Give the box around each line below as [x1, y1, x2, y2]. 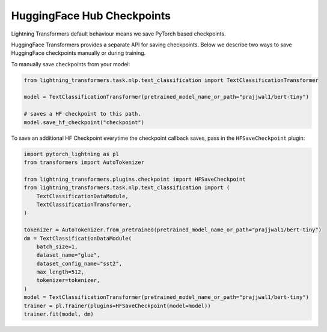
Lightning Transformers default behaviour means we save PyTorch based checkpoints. [11, 30, 226, 37]
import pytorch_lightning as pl [23, 151, 120, 157]
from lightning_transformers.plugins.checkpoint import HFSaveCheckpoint [23, 175, 246, 183]
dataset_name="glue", [36, 252, 100, 258]
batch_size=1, [36, 243, 78, 250]
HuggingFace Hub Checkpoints [11, 9, 171, 22]
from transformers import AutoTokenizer [23, 159, 144, 166]
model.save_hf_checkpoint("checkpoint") [23, 119, 144, 126]
